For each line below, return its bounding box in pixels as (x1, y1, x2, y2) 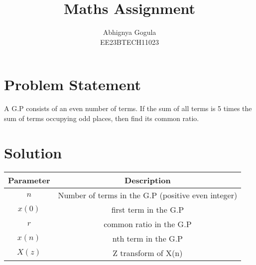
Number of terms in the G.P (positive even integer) (58, 189, 238, 201)
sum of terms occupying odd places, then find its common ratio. (4, 113, 199, 123)
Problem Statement (4, 74, 141, 95)
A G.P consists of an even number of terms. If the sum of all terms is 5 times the (4, 103, 252, 114)
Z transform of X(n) (113, 247, 183, 259)
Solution (4, 142, 62, 162)
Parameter (8, 174, 50, 186)
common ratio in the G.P (104, 218, 192, 230)
